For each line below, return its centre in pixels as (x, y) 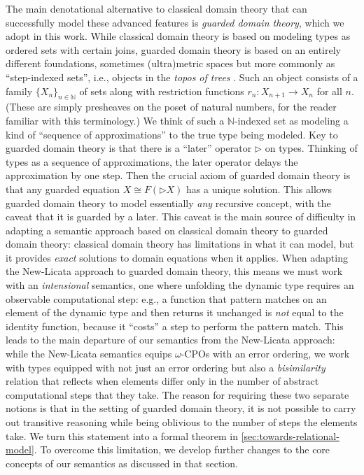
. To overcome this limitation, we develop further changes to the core (182, 449)
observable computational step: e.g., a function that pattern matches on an (166, 298)
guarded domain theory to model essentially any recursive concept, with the (168, 203)
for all (329, 91)
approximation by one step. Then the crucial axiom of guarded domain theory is (178, 175)
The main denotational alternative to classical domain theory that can (156, 8)
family (19, 91)
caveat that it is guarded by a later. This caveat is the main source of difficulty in (181, 217)
